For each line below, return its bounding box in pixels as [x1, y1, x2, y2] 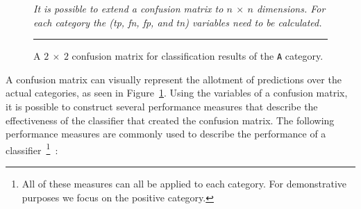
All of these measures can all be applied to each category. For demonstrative [22, 176, 347, 191]
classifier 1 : [6, 140, 58, 157]
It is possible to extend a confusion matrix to [33, 1, 224, 15]
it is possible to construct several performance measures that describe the [6, 99, 318, 114]
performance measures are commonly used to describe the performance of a [6, 126, 326, 141]
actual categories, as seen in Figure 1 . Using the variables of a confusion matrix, [6, 85, 348, 100]
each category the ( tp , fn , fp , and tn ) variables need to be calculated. [33, 15, 322, 29]
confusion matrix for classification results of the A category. [72, 49, 324, 63]
